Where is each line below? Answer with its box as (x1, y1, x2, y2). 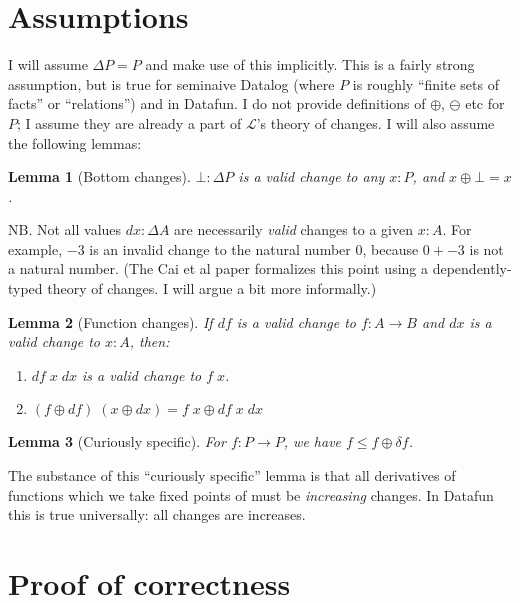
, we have (283, 431, 342, 452)
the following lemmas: (8, 132, 142, 153)
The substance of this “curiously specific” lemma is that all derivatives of (8, 465, 456, 486)
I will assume (8, 54, 88, 75)
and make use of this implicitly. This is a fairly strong (145, 54, 475, 75)
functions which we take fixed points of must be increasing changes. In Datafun (8, 484, 494, 505)
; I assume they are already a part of (17, 112, 242, 133)
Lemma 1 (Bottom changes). (8, 166, 191, 187)
